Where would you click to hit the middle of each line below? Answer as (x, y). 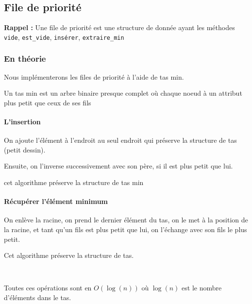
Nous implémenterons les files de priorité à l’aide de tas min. (94, 76)
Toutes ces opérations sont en (48, 288)
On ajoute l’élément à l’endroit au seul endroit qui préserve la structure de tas (120, 140)
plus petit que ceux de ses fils (48, 102)
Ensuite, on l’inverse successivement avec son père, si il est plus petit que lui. (118, 166)
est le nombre (202, 288)
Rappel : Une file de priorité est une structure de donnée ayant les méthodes (119, 27)
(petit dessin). (25, 149)
